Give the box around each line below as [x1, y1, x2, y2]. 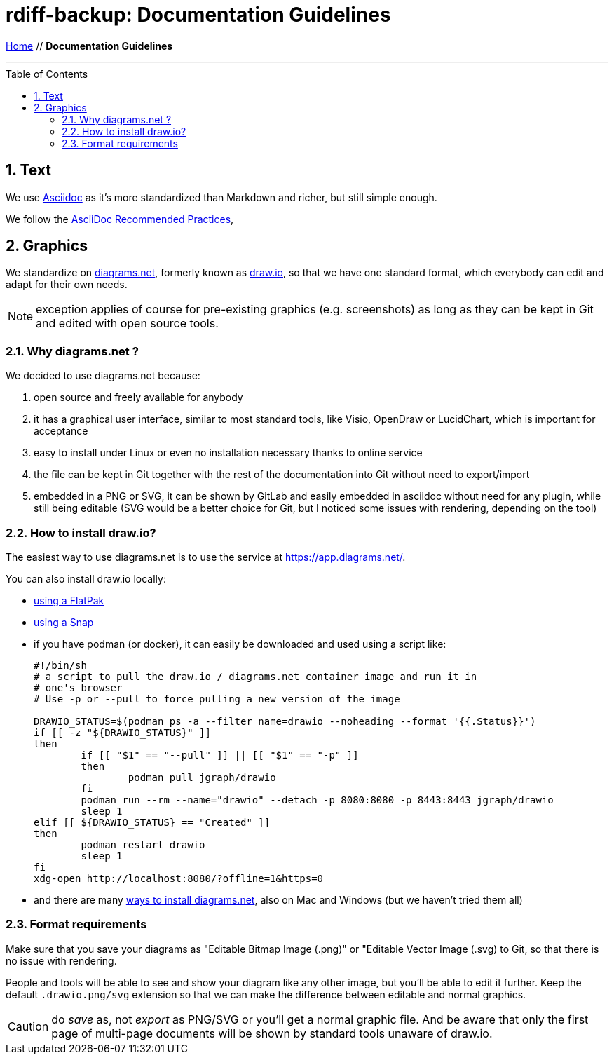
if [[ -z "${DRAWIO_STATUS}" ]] [34, 726, 211, 738]
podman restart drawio [81, 838, 205, 850]
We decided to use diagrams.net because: [6, 369, 200, 382]
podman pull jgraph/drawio [128, 771, 276, 783]
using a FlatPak [34, 594, 104, 606]
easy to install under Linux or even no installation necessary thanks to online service [34, 447, 423, 459]
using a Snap [34, 616, 94, 628]
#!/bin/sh [34, 659, 87, 671]
